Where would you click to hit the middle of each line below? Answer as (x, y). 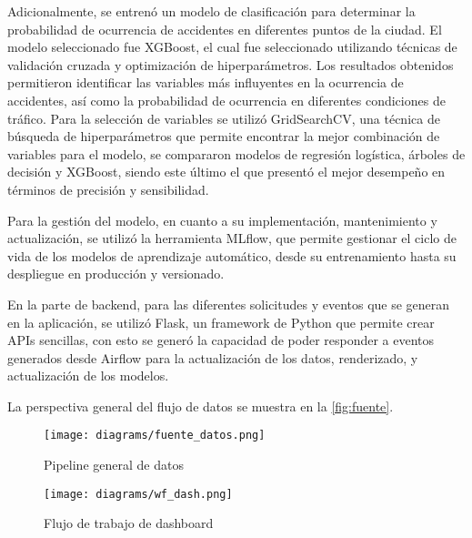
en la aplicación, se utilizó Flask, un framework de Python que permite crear (221, 322)
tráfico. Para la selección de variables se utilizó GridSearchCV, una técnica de (224, 118)
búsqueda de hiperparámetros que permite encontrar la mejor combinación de (224, 136)
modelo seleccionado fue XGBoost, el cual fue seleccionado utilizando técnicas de (232, 47)
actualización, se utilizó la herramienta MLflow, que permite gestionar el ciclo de (232, 238)
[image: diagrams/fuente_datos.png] (155, 436)
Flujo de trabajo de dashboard (129, 523)
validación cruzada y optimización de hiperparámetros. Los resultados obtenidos (231, 64)
